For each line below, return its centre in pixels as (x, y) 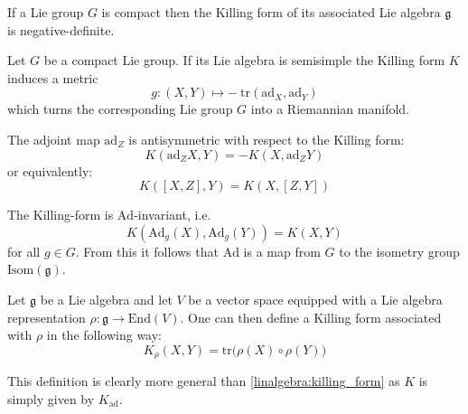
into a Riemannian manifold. (330, 109)
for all (24, 251)
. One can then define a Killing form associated (311, 317)
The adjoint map (54, 139)
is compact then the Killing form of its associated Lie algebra (271, 12)
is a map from (282, 251)
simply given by (51, 398)
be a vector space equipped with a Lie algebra (315, 299)
